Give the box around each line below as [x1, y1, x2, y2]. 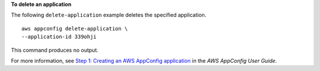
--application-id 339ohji [21, 33, 97, 40]
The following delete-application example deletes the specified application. [11, 12, 207, 19]
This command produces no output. [11, 46, 99, 53]
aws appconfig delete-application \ [21, 25, 128, 32]
